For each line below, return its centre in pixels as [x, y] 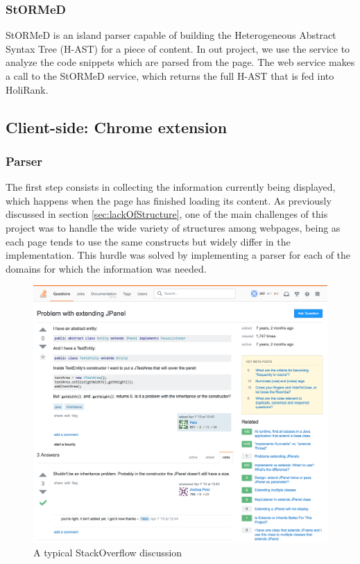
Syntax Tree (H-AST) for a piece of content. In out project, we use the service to [178, 48]
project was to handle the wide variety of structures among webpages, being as [173, 227]
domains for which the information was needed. [106, 268]
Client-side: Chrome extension [117, 127]
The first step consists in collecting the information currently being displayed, [171, 187]
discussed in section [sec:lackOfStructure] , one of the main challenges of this [167, 214]
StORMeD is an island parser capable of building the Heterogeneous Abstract [171, 35]
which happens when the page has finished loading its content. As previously [169, 200]
